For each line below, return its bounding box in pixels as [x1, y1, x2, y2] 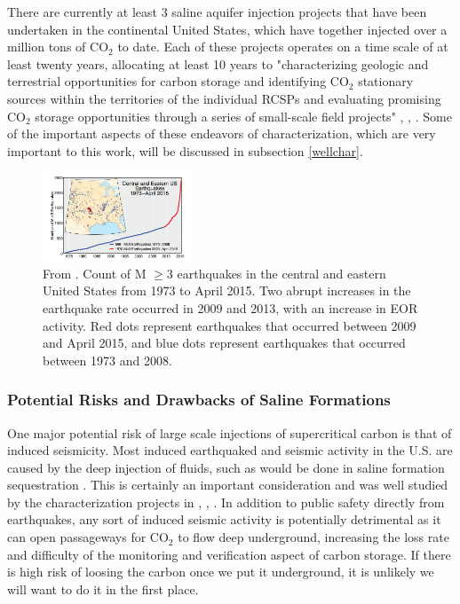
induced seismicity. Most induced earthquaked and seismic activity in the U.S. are [7, 441, 453, 459]
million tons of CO [7, 37, 109, 56]
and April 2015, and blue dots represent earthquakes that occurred [43, 333, 406, 352]
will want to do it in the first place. [7, 579, 199, 598]
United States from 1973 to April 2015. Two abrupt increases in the [43, 281, 411, 300]
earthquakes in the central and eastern [177, 263, 386, 282]
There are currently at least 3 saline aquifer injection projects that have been [7, 3, 427, 20]
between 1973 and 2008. [43, 350, 172, 369]
